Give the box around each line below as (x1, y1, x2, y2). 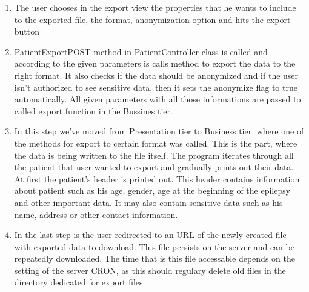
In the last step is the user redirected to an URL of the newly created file (14, 228, 287, 241)
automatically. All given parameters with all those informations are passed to (14, 93, 301, 105)
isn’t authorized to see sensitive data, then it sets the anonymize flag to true (14, 81, 297, 93)
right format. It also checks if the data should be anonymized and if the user (14, 68, 299, 81)
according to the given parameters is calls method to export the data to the (14, 57, 296, 70)
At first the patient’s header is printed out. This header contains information (14, 172, 300, 185)
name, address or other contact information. (14, 208, 178, 221)
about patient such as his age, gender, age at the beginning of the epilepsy (14, 184, 291, 197)
